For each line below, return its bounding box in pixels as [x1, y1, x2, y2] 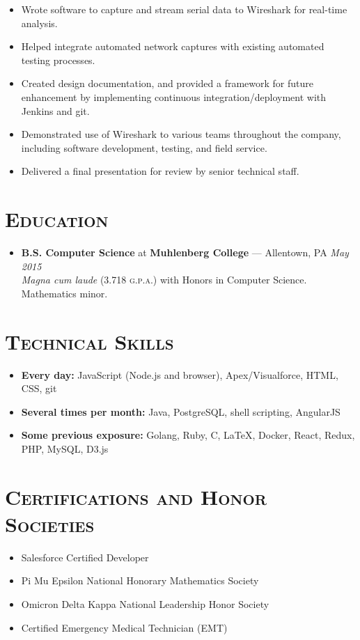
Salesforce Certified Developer [21, 549, 149, 564]
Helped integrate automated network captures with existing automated [21, 39, 324, 54]
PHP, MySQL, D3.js [21, 441, 109, 455]
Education [5, 205, 109, 233]
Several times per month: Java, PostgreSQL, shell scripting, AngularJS [21, 404, 341, 419]
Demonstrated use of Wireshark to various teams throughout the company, [21, 127, 341, 141]
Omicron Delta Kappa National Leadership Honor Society [21, 597, 269, 611]
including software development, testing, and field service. [21, 140, 267, 155]
